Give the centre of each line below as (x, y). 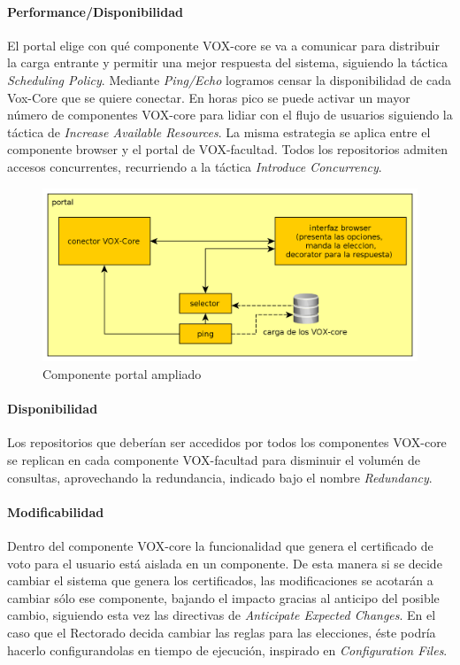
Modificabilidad (56, 511)
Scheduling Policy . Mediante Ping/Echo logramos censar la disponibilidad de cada (230, 79)
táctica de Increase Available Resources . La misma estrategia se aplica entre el (219, 131)
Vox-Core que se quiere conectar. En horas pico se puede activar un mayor (209, 97)
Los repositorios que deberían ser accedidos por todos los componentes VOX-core (227, 442)
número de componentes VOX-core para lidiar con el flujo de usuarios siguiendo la (230, 115)
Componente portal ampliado (122, 373)
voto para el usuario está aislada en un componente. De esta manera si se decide (225, 563)
